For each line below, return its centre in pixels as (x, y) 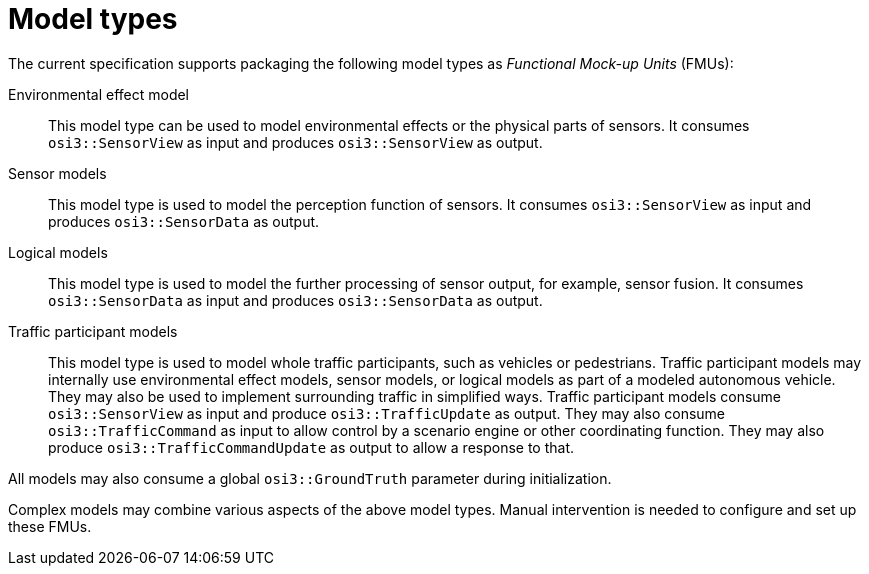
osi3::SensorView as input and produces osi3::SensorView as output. (295, 142)
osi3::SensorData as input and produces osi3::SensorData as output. (295, 300)
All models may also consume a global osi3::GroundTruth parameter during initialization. (310, 478)
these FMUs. (50, 526)
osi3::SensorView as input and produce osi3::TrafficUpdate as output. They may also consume (387, 413)
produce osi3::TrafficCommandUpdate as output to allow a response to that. (311, 447)
